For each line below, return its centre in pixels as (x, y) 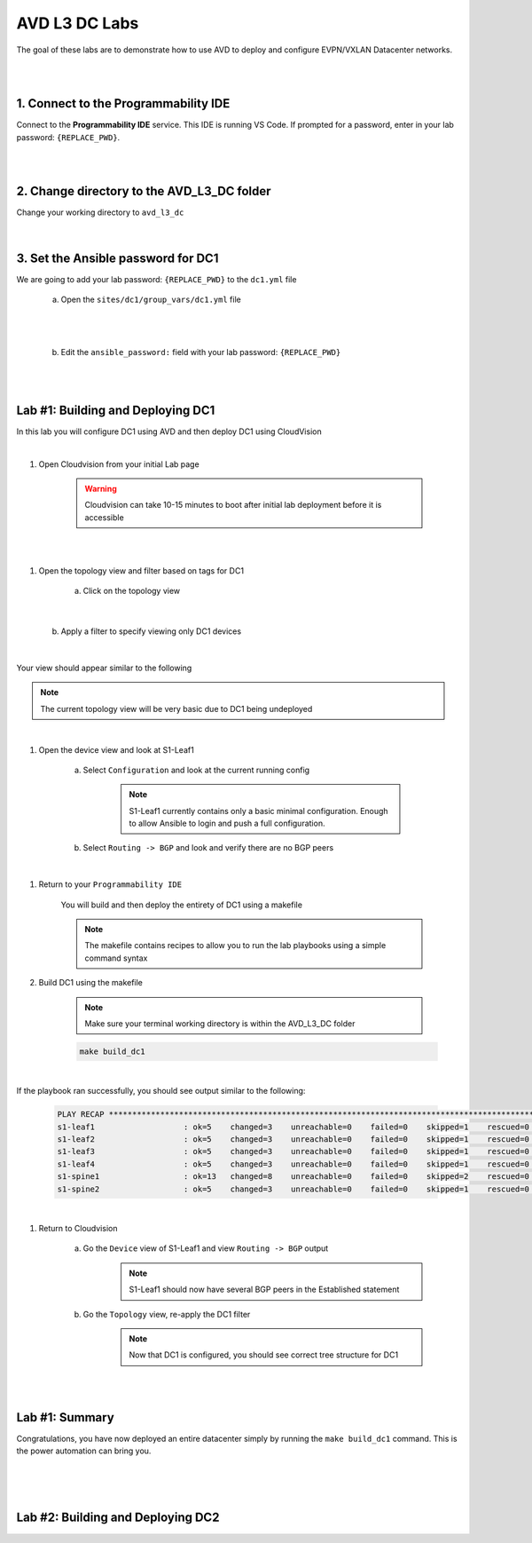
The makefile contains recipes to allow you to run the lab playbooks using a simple (235, 946)
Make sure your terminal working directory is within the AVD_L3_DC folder (220, 1023)
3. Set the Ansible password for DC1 (117, 258)
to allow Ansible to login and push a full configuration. (227, 823)
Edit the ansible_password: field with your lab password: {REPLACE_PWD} (201, 352)
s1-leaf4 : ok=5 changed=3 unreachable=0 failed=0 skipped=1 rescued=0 (293, 1164)
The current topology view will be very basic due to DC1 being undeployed (176, 708)
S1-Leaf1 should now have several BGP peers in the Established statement (264, 1290)
